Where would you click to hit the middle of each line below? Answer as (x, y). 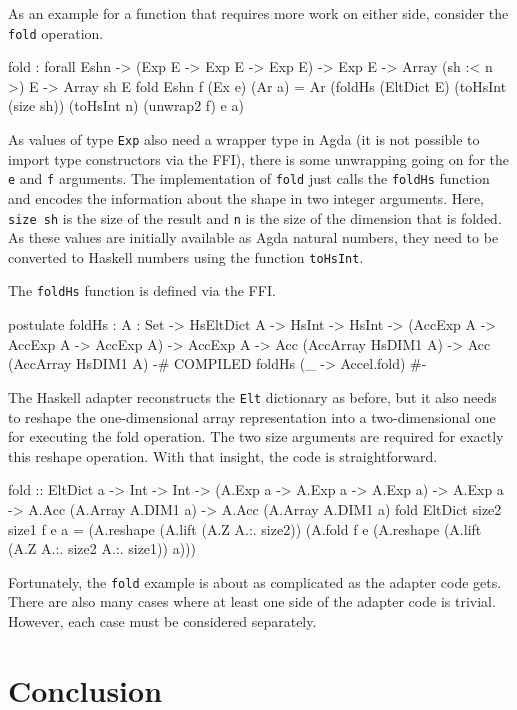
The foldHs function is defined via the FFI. (142, 290)
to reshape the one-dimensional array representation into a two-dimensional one (252, 416)
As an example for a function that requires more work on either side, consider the (258, 13)
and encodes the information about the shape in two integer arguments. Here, (246, 197)
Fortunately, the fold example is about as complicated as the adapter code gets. (255, 581)
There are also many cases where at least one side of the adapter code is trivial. (252, 601)
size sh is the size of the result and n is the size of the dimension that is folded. (255, 217)
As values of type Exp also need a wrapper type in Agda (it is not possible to (244, 139)
